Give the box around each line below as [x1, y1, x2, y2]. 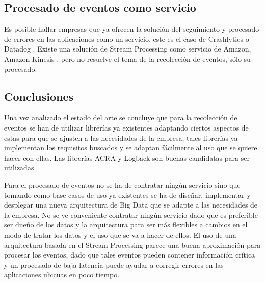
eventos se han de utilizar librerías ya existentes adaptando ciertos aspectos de [4, 122, 249, 133]
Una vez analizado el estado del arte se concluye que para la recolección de [4, 112, 237, 123]
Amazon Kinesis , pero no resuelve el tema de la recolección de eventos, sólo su [4, 53, 251, 64]
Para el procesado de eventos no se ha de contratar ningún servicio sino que [4, 179, 241, 190]
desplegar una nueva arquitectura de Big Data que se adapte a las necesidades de [4, 199, 258, 210]
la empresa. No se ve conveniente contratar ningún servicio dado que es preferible [4, 209, 258, 220]
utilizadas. [4, 162, 36, 173]
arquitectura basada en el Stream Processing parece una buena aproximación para [4, 239, 261, 250]
